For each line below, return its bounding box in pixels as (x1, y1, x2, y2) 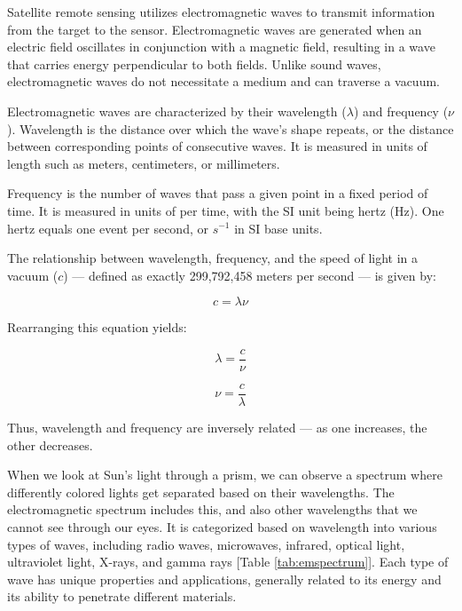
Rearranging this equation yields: (7, 318, 187, 337)
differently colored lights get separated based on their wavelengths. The (7, 482, 395, 501)
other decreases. (7, 435, 93, 454)
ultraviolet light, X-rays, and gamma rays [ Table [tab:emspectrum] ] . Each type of (7, 552, 449, 571)
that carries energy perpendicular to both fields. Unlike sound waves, (7, 54, 381, 73)
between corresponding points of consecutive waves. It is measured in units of (7, 137, 427, 155)
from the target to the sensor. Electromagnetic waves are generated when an (7, 20, 422, 38)
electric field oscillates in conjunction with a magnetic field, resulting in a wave (7, 37, 435, 56)
